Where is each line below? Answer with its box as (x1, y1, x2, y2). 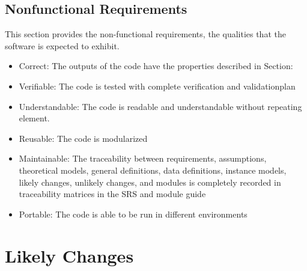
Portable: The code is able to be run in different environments (19, 207, 248, 220)
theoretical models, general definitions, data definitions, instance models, (19, 163, 287, 176)
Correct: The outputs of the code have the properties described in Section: (19, 59, 293, 72)
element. (19, 112, 50, 124)
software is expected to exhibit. (5, 39, 120, 52)
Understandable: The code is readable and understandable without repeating (19, 100, 302, 112)
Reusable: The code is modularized (19, 132, 148, 144)
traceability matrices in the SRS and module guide (19, 187, 206, 200)
